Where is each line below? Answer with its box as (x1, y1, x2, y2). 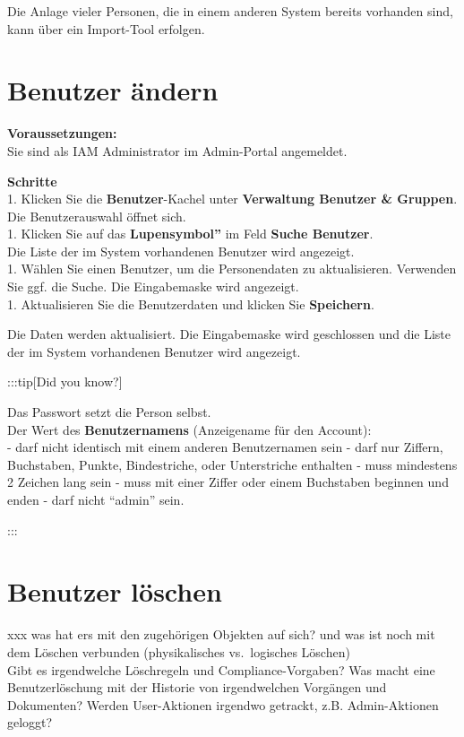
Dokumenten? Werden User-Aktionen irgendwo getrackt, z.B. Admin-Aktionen (7, 695, 439, 714)
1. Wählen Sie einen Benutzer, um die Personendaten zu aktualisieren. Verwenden (7, 259, 457, 278)
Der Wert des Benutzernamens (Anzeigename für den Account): (7, 420, 372, 438)
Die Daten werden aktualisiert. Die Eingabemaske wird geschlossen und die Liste (7, 325, 451, 343)
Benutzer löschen (7, 573, 222, 610)
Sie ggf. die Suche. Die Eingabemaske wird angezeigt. (7, 277, 299, 296)
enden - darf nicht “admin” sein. (7, 490, 185, 508)
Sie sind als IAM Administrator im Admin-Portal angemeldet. (7, 141, 348, 160)
